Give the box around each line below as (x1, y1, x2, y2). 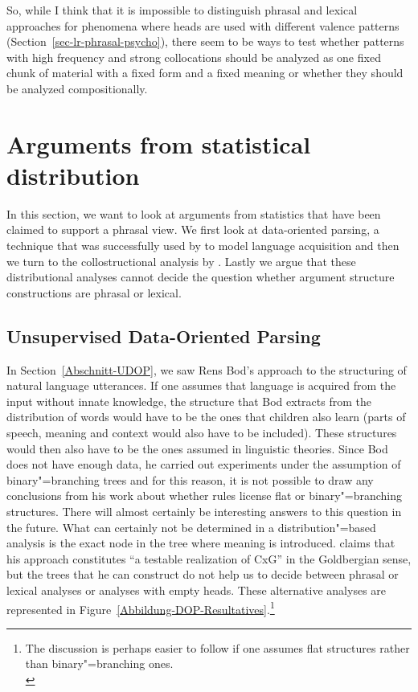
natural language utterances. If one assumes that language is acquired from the (6, 377, 396, 394)
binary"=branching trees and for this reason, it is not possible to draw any (6, 471, 374, 488)
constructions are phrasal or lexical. (6, 284, 182, 301)
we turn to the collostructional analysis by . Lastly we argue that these (6, 252, 356, 269)
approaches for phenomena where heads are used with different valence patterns (6, 17, 400, 34)
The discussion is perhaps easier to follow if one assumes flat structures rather (25, 639, 410, 656)
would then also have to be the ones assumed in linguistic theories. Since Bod (6, 440, 388, 457)
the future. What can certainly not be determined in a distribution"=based (6, 518, 376, 535)
